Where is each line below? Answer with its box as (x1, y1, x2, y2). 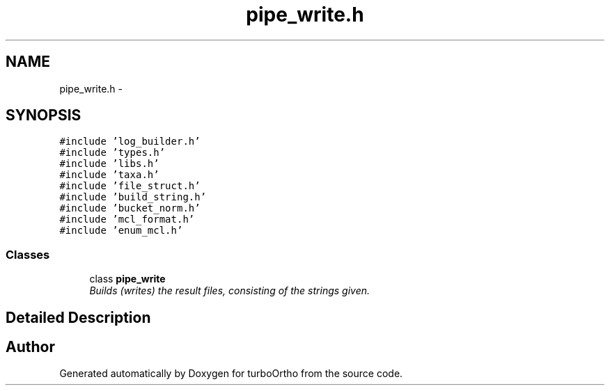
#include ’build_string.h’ (59, 191, 207, 203)
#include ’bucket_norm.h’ (59, 202, 201, 214)
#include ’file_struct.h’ (59, 180, 201, 192)
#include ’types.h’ (59, 147, 166, 159)
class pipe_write (89, 273, 166, 285)
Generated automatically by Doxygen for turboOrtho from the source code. (59, 367, 403, 380)
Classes (6, 247, 50, 262)
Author (6, 338, 55, 356)
